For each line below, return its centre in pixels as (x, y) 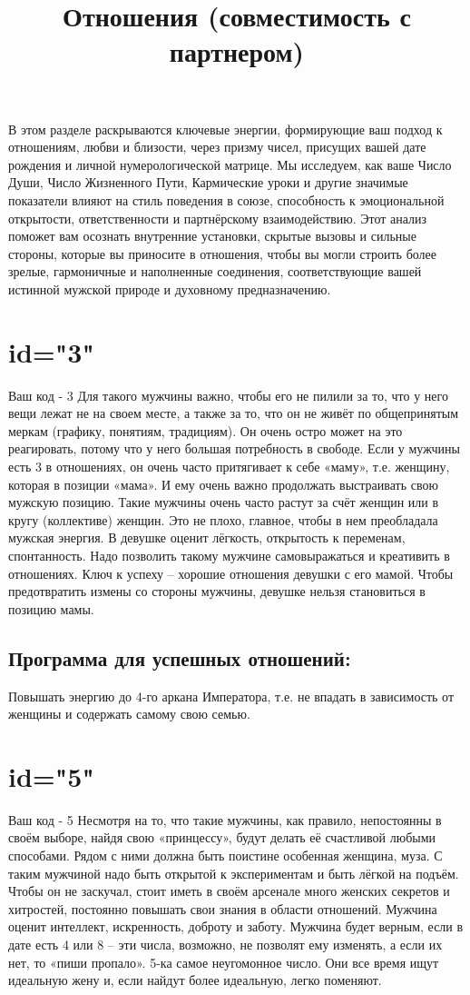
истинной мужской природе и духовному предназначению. (170, 289)
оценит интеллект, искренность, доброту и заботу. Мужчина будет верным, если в (236, 926)
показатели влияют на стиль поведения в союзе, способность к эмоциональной (226, 199)
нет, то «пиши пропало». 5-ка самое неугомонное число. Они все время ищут (224, 962)
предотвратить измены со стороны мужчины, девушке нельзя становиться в (217, 591)
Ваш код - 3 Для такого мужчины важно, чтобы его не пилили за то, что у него (228, 395)
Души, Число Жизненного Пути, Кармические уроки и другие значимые (208, 182)
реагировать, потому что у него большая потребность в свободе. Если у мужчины (234, 448)
